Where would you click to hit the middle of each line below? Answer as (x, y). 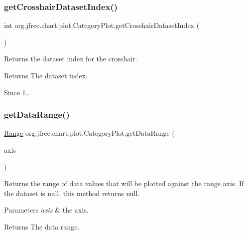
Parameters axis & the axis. (46, 210)
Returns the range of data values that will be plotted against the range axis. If (124, 183)
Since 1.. (17, 92)
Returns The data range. (42, 226)
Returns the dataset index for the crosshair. (71, 59)
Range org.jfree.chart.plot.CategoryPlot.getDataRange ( (89, 133)
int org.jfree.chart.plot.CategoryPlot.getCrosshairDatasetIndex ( (102, 25)
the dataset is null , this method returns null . (72, 193)
